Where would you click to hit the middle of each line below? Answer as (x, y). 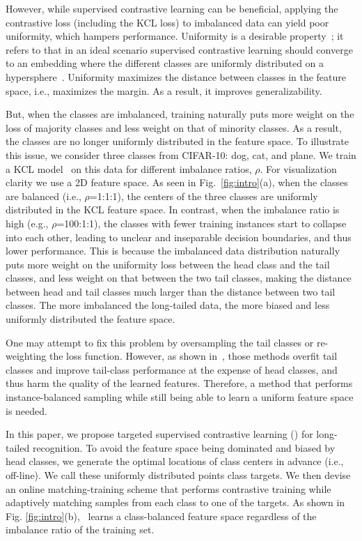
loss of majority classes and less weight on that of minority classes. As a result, (174, 127)
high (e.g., (27, 223)
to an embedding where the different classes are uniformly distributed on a (165, 63)
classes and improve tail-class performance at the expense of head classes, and (172, 369)
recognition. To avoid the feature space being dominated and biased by (184, 447)
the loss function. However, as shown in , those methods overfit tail (193, 356)
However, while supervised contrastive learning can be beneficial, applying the (172, 8)
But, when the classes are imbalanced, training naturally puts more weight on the (180, 114)
